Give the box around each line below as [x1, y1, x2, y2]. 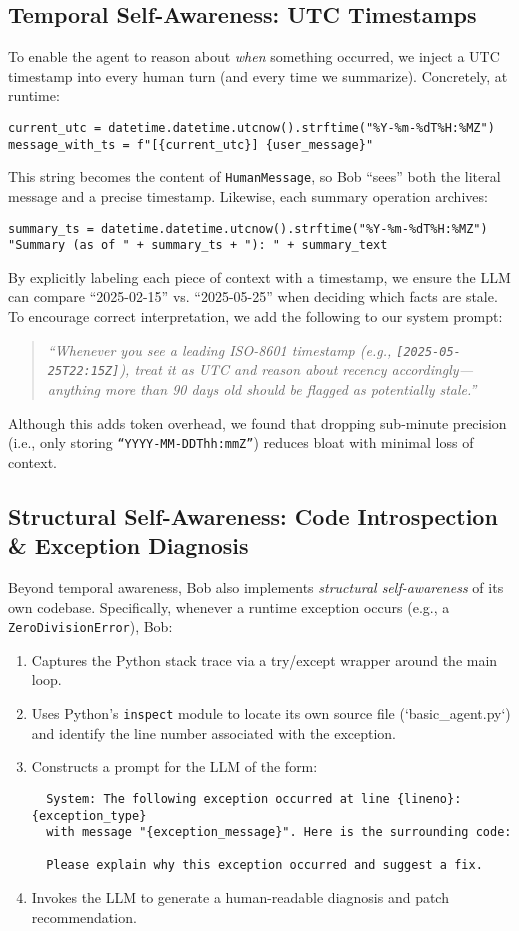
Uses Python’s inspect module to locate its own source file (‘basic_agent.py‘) [31, 703, 511, 724]
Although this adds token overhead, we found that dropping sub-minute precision [8, 412, 507, 433]
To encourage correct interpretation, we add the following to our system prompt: [8, 306, 503, 327]
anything [47, 378, 101, 399]
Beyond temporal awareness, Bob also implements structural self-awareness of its [8, 576, 504, 597]
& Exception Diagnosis [8, 530, 249, 561]
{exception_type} [31, 808, 147, 823]
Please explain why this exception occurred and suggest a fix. [46, 858, 483, 873]
